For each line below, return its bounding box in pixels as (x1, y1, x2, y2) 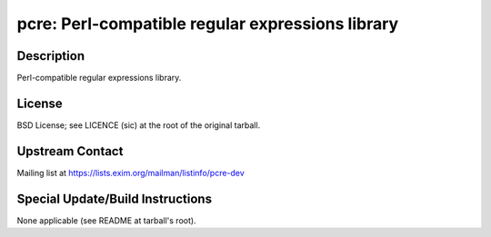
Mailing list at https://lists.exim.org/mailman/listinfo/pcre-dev (16, 167, 245, 178)
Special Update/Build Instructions (16, 191, 213, 206)
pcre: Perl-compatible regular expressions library (16, 14, 399, 34)
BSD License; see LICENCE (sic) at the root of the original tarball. (16, 119, 261, 131)
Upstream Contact (16, 143, 124, 159)
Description (16, 48, 85, 64)
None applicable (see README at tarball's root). (16, 214, 196, 226)
